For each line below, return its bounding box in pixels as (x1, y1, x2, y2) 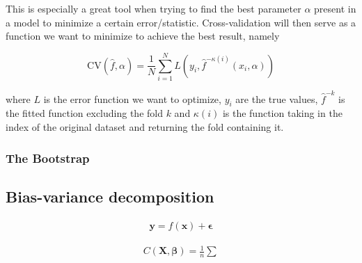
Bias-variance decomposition (6, 185, 214, 207)
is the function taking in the (222, 106, 343, 120)
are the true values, (235, 91, 318, 106)
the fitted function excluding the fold (6, 106, 163, 120)
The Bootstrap (6, 149, 90, 166)
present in (314, 1, 356, 15)
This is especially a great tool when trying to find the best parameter (6, 1, 301, 15)
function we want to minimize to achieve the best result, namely (6, 29, 280, 43)
